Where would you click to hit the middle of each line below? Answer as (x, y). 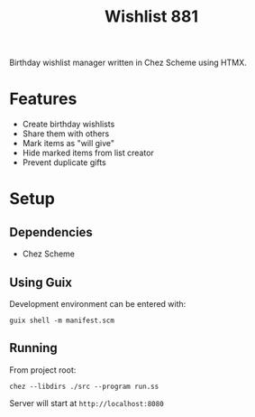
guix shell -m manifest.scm (62, 320)
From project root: (43, 370)
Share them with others (66, 134)
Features (43, 99)
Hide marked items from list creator (88, 153)
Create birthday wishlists (68, 125)
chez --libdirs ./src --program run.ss (84, 386)
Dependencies (51, 232)
